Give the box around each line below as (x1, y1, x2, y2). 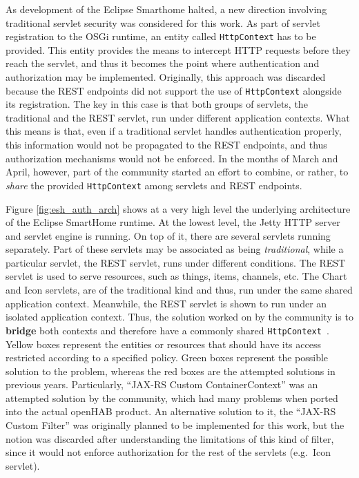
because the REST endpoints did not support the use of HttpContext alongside (6, 83, 342, 97)
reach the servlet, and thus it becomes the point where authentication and (6, 56, 320, 70)
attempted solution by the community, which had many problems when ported (6, 390, 338, 405)
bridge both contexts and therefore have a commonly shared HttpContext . (6, 323, 329, 337)
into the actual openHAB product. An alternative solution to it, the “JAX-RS (6, 404, 336, 419)
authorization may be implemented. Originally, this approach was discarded (6, 70, 326, 84)
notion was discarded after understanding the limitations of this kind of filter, (6, 431, 334, 446)
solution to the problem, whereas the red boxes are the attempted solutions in (6, 363, 336, 378)
